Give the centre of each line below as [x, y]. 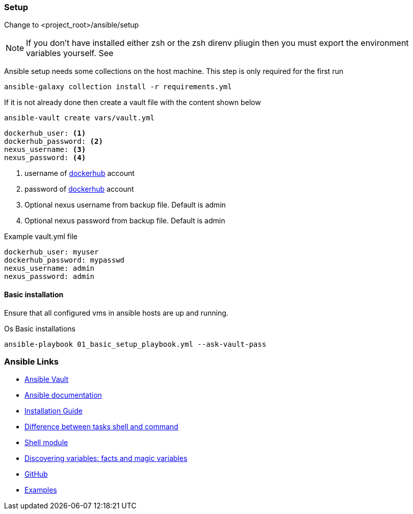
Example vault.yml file [41, 237]
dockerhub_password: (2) [54, 142]
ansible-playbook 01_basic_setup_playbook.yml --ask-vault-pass [135, 344]
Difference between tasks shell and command [101, 427]
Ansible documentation [63, 395]
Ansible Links [31, 361]
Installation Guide [54, 411]
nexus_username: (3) [45, 150]
